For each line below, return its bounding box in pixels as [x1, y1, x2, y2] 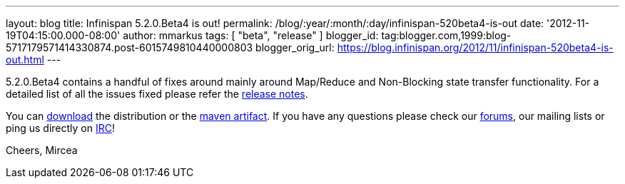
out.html [6, 53, 44, 66]
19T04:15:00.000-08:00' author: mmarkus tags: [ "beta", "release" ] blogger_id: [6, 29, 379, 41]
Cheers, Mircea [6, 144, 78, 156]
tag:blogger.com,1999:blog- [381, 29, 512, 41]
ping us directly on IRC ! [6, 122, 116, 134]
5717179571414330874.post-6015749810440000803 [6, 41, 253, 53]
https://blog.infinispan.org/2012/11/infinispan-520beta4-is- [337, 41, 614, 53]
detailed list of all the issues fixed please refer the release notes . [6, 88, 308, 100]
